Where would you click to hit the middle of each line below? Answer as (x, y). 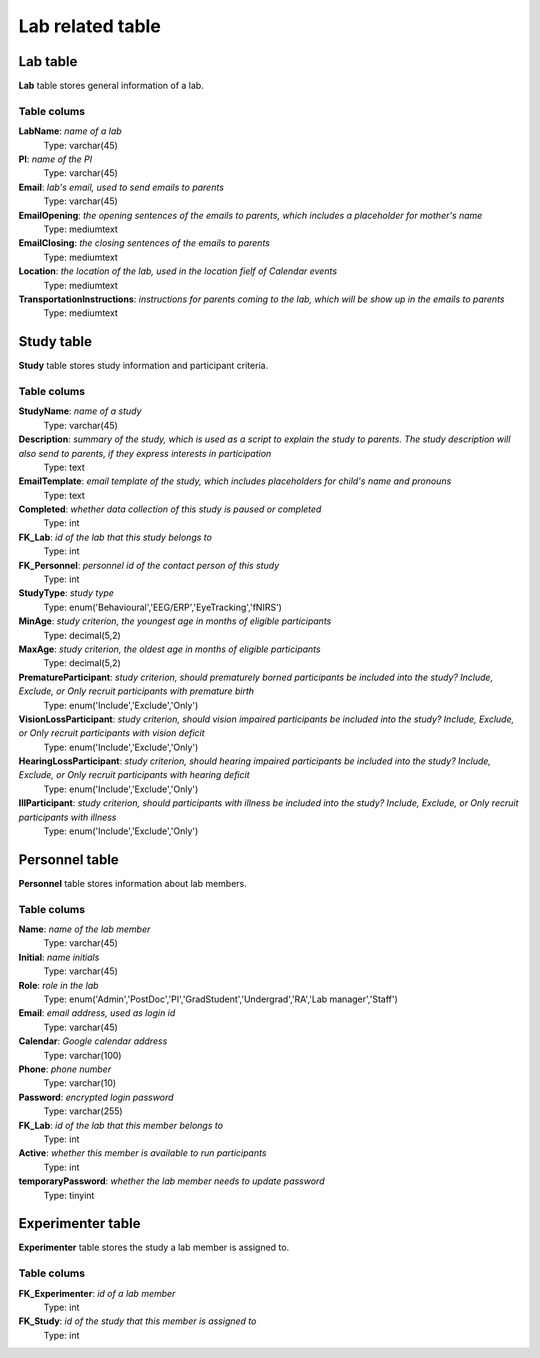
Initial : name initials (59, 957)
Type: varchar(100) (82, 1055)
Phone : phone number (65, 1069)
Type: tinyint (69, 1195)
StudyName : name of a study (80, 411)
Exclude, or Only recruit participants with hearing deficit (134, 775)
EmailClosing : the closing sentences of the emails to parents (144, 243)
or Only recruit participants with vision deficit (111, 733)
